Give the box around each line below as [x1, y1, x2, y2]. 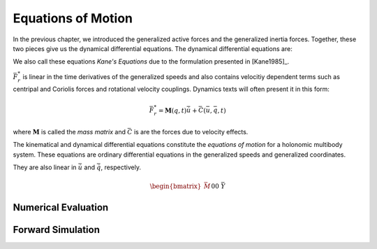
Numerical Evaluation [13, 201, 109, 213]
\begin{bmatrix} [149, 182, 202, 190]
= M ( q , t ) [158, 106, 187, 115]
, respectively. [101, 163, 141, 171]
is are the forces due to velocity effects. [133, 127, 249, 136]
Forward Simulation [13, 224, 101, 236]
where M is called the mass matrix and [13, 127, 126, 136]
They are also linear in [13, 163, 77, 171]
